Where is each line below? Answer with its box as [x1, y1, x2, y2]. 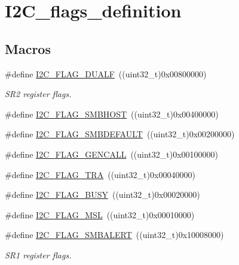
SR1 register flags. [5, 248, 72, 261]
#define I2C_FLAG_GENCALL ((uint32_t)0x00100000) [5, 147, 219, 160]
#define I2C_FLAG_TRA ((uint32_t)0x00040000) [5, 168, 195, 180]
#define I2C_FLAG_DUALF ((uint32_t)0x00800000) [5, 67, 207, 80]
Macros [5, 39, 51, 58]
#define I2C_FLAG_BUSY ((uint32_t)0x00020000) [5, 188, 200, 201]
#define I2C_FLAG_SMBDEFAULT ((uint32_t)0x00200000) [5, 128, 235, 140]
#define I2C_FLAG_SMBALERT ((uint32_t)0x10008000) [5, 228, 224, 241]
